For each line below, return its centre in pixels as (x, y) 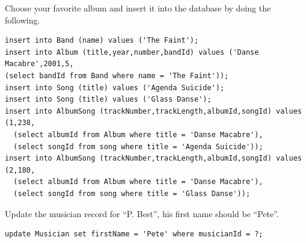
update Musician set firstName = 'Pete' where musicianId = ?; (134, 234)
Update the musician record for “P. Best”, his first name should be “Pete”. (142, 213)
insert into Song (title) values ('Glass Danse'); (108, 100)
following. (23, 20)
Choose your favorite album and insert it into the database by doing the (138, 8)
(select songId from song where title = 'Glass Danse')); (132, 193)
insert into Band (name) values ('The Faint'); (102, 41)
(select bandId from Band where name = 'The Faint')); (117, 75)
